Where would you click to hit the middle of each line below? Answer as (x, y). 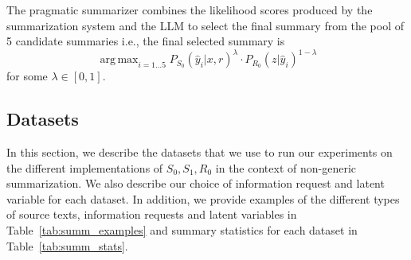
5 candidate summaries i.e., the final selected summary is (146, 41)
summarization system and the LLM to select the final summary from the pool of (205, 25)
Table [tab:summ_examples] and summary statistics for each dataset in (182, 230)
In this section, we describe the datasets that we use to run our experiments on (200, 152)
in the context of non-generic (286, 167)
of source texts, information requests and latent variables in (152, 214)
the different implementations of (85, 167)
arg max (119, 60)
